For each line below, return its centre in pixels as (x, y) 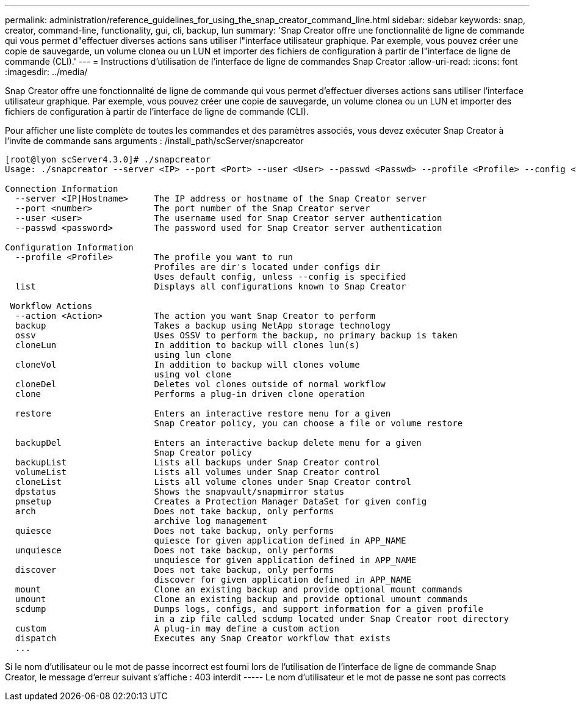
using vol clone (193, 374)
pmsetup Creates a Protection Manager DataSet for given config (221, 501)
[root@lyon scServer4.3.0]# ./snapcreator (108, 159)
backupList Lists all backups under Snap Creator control (198, 462)
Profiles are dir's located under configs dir (267, 267)
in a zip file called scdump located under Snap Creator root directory (332, 619)
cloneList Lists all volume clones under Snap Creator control (213, 482)
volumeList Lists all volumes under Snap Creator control (198, 472)
